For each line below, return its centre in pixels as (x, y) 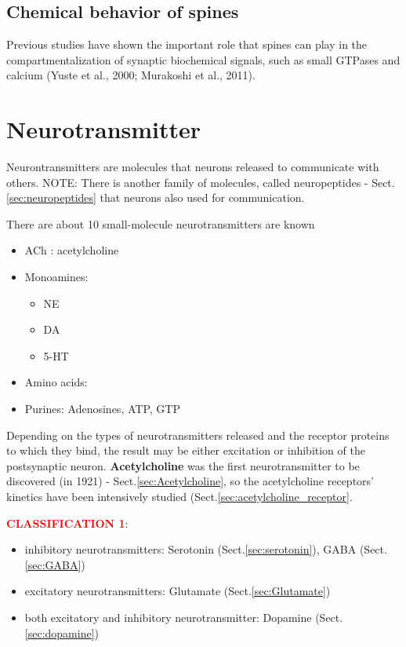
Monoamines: (56, 277)
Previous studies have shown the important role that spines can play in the (187, 44)
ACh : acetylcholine (72, 250)
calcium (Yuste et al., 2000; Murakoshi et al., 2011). (131, 75)
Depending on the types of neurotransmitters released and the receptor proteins (198, 435)
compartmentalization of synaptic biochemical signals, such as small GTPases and (203, 59)
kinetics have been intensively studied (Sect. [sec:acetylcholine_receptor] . (179, 497)
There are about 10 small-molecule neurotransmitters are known (161, 223)
